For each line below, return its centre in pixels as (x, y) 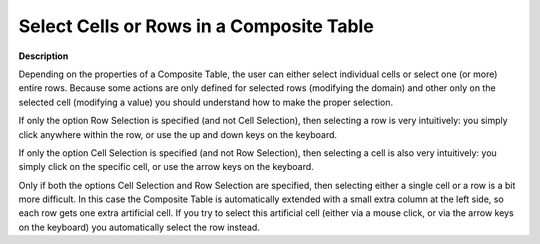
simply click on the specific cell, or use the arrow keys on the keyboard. (166, 167)
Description (43, 56)
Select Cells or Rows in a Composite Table (196, 26)
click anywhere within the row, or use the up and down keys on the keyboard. (178, 134)
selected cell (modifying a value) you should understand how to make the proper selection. (206, 102)
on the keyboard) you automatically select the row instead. (139, 227)
